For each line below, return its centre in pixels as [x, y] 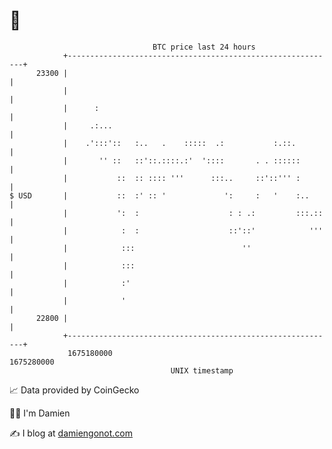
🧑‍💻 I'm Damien [40, 413]
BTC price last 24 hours [204, 47]
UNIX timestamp [202, 370]
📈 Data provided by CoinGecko [74, 390]
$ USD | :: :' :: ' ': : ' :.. [159, 195]
